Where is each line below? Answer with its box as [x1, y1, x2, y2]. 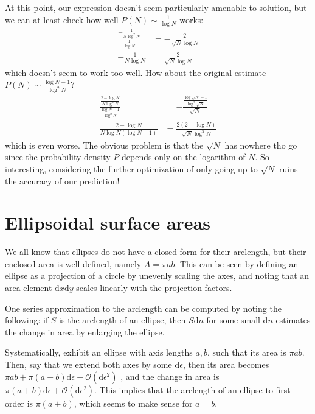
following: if [5, 314, 49, 326]
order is [5, 396, 33, 409]
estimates [275, 314, 311, 326]
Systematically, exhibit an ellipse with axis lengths [5, 346, 193, 359]
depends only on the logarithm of [121, 150, 246, 163]
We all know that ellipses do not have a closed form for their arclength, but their [5, 245, 306, 258]
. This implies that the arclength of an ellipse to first [94, 383, 291, 396]
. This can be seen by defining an [175, 257, 299, 270]
